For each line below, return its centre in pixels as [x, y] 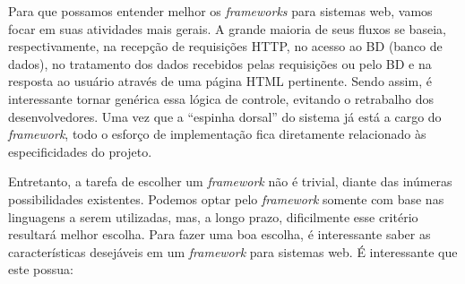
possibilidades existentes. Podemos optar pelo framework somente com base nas [226, 198]
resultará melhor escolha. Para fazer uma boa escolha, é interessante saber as [220, 234]
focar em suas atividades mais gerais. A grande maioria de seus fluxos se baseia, [227, 28]
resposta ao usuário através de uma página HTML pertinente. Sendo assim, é [220, 81]
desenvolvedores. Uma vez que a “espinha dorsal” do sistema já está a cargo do [225, 116]
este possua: [41, 269]
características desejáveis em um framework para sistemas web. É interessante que [233, 251]
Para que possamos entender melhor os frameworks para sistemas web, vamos [220, 11]
